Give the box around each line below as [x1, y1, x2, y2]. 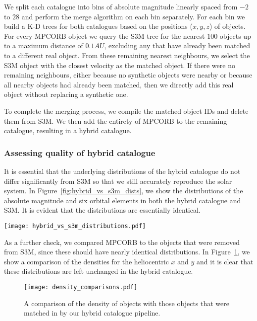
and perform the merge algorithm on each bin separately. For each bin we [21, 11, 245, 21]
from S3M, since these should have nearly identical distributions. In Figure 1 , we [4, 246, 250, 257]
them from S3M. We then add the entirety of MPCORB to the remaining [4, 115, 227, 126]
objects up [219, 30, 251, 41]
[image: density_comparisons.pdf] [24, 283, 138, 291]
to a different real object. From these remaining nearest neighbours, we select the [4, 50, 250, 60]
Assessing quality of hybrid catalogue [4, 146, 155, 159]
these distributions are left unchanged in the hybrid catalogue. [4, 266, 193, 276]
